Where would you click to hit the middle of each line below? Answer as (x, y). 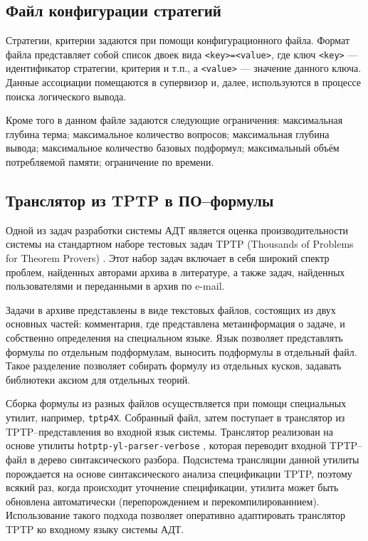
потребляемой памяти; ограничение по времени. (110, 162)
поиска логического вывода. (66, 96)
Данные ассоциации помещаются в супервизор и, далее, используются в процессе (184, 82)
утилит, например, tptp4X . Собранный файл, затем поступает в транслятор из (175, 417)
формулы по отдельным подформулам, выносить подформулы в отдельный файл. (182, 351)
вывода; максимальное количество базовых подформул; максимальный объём (173, 148)
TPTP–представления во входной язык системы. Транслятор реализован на (169, 431)
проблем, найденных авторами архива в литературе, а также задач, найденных (175, 272)
